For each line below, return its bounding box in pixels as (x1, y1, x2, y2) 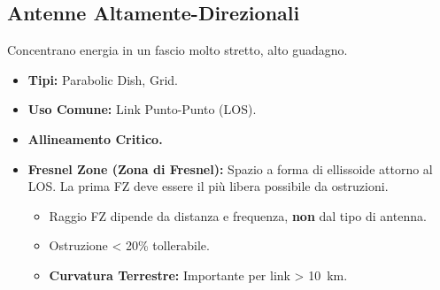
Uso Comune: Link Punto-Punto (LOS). (27, 100, 257, 118)
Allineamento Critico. (27, 129, 163, 148)
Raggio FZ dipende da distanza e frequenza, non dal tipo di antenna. (49, 206, 427, 225)
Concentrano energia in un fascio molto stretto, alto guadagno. (7, 41, 348, 59)
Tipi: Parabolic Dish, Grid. (27, 70, 178, 88)
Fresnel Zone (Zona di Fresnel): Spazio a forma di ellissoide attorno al (27, 159, 433, 178)
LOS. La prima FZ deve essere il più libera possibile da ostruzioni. (27, 177, 389, 195)
